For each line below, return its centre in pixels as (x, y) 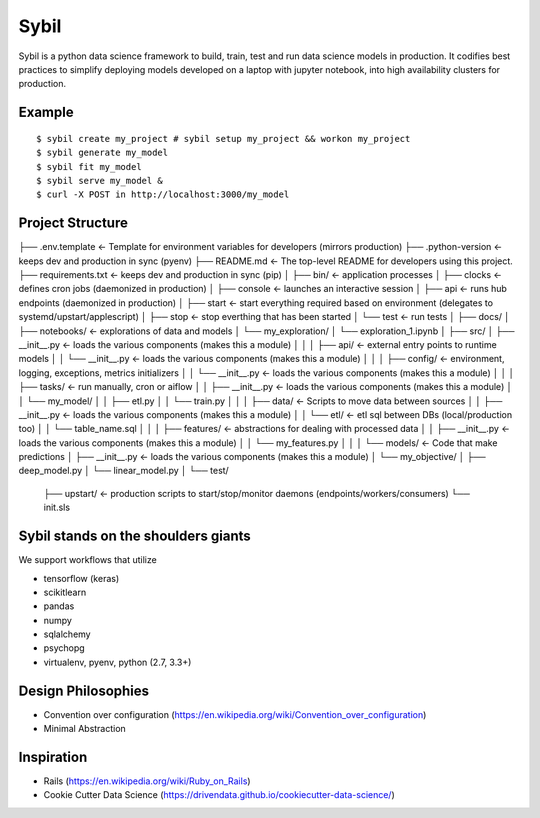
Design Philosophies (84, 690)
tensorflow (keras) (81, 578)
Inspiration (53, 756)
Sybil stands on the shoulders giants (135, 536)
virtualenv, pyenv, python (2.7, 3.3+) (117, 662)
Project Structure (73, 223)
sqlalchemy (67, 634)
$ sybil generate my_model (102, 153)
